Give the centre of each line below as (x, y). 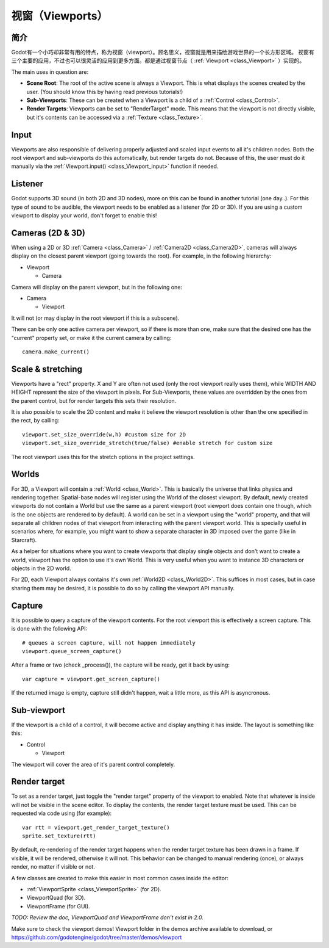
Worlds (25, 474)
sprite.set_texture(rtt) (59, 836)
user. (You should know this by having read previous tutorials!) (105, 92)
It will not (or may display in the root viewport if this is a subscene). (95, 318)
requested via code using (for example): (62, 813)
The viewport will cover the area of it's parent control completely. (93, 764)
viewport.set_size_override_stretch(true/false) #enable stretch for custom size (147, 443)
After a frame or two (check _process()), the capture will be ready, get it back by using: (120, 665)
